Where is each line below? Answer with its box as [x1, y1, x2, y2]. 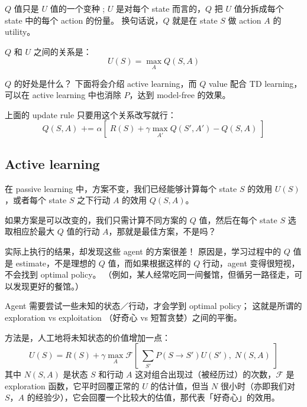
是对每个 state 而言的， [116, 2, 206, 14]
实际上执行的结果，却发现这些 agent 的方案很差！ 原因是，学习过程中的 [5, 245, 282, 257]
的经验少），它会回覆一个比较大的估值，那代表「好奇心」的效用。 [27, 391, 280, 403]
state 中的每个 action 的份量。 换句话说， [5, 14, 163, 26]
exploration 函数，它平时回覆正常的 [5, 379, 140, 392]
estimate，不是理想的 [15, 256, 96, 269]
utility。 [5, 25, 35, 38]
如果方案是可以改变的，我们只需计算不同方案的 [5, 213, 187, 226]
